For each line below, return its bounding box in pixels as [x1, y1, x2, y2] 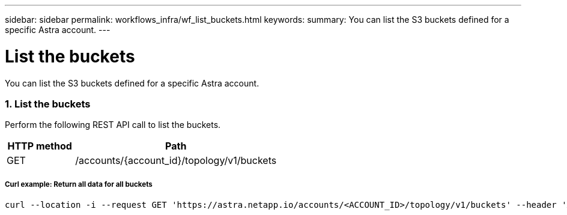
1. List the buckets [5, 97, 91, 110]
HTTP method [7, 140, 72, 153]
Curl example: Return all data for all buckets [5, 180, 153, 189]
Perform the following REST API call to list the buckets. [5, 120, 221, 130]
